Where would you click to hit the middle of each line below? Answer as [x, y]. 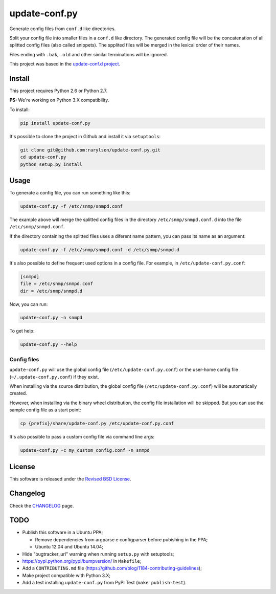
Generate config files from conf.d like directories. [63, 29]
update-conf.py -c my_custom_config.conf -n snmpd [85, 450]
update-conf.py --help [49, 345]
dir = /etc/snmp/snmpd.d [51, 291]
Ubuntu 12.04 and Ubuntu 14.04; [69, 547]
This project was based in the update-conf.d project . [65, 64]
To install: [20, 109]
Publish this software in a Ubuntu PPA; [63, 533]
